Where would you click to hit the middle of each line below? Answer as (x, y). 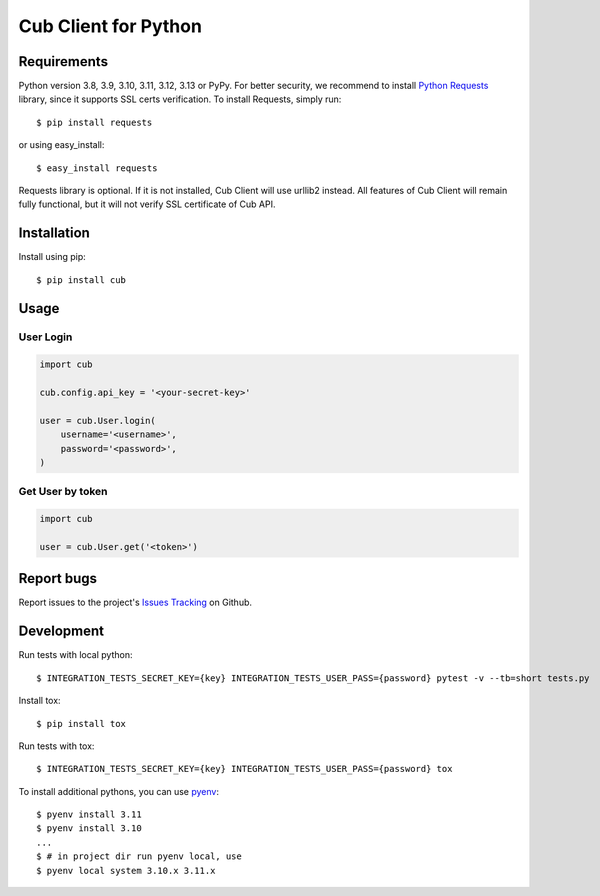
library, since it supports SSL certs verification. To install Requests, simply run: (180, 99)
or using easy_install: (61, 145)
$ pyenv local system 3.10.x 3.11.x (126, 870)
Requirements (63, 61)
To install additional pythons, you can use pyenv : (119, 791)
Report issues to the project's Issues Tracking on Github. (135, 602)
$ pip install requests (94, 122)
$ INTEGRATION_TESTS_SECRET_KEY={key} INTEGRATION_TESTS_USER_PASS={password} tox (244, 769)
